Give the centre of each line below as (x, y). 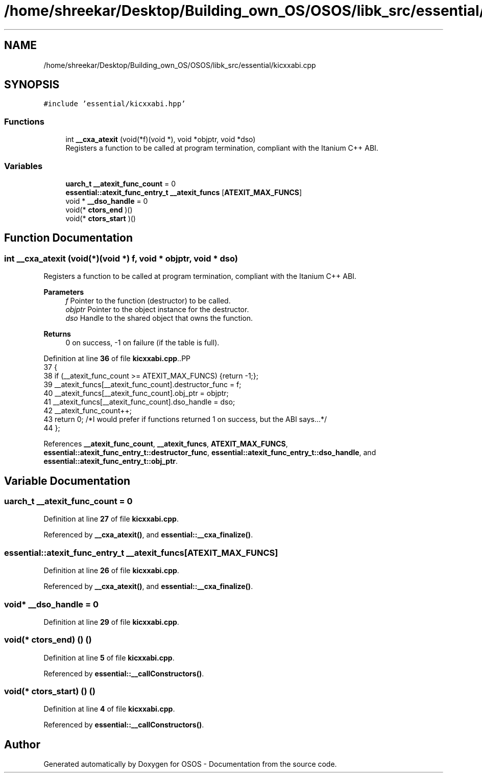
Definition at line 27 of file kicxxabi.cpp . (111, 519)
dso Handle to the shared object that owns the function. (159, 318)
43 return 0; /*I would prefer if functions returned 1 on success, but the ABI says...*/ (185, 419)
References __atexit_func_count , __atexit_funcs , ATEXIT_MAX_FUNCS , (166, 444)
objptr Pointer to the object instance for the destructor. (157, 310)
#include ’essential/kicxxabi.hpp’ (115, 104)
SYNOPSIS (32, 85)
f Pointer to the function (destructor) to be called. (148, 301)
